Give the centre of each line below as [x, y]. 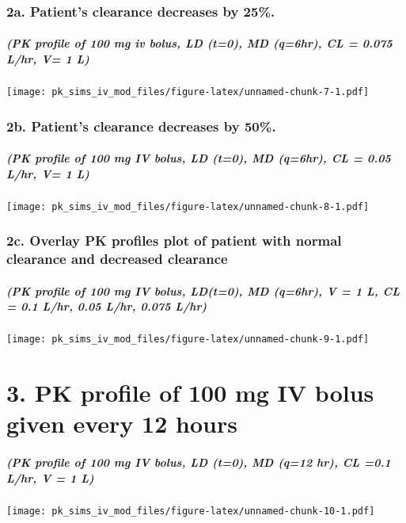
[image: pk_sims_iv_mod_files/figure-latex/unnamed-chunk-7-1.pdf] [188, 92]
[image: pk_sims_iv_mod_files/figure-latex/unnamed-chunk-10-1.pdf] [191, 511]
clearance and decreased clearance [117, 259]
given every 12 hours [122, 424]
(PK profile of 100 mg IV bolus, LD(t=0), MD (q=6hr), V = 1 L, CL [203, 290]
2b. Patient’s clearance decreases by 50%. [141, 126]
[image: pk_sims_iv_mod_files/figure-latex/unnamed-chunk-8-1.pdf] [188, 206]
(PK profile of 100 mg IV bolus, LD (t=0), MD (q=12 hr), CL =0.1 [199, 462]
